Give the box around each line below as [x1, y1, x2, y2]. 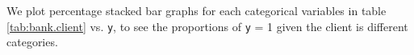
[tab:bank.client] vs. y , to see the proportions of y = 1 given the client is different [6, 18, 408, 34]
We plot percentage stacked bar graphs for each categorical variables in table [6, 2, 387, 18]
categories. [6, 33, 58, 50]
